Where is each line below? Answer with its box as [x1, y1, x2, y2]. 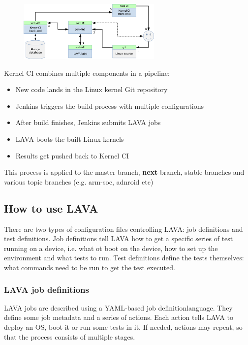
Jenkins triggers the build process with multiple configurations [15, 100, 204, 111]
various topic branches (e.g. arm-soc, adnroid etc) [4, 176, 154, 187]
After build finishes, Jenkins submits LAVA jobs [15, 117, 161, 127]
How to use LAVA [4, 200, 98, 216]
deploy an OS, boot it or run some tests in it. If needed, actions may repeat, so [4, 322, 243, 332]
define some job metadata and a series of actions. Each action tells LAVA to [4, 312, 233, 322]
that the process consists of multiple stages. [4, 331, 135, 342]
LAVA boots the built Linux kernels [15, 134, 124, 144]
